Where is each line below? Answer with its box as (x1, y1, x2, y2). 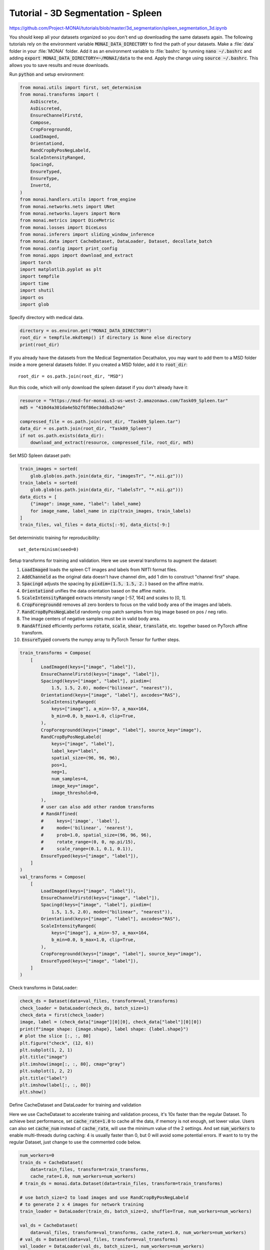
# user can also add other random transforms (40, 804, 154, 809)
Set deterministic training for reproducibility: (9, 535, 100, 541)
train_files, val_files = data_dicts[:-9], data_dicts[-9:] (19, 522, 170, 527)
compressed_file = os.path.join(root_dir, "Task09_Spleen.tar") (19, 419, 181, 424)
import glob (19, 301, 49, 307)
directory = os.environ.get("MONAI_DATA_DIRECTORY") (19, 327, 152, 333)
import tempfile (19, 273, 60, 279)
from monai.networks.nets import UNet (19, 203, 115, 209)
